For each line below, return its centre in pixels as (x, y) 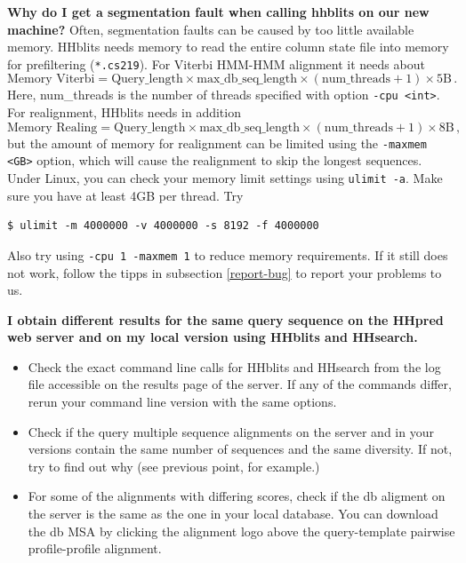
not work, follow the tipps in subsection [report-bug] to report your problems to (225, 272)
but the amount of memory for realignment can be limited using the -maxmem (217, 143)
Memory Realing (52, 127)
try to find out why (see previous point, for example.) (174, 466)
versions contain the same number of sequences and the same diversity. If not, (240, 449)
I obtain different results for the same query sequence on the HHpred (225, 319)
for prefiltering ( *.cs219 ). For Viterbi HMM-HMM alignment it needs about (216, 63)
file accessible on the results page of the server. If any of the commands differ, (240, 384)
